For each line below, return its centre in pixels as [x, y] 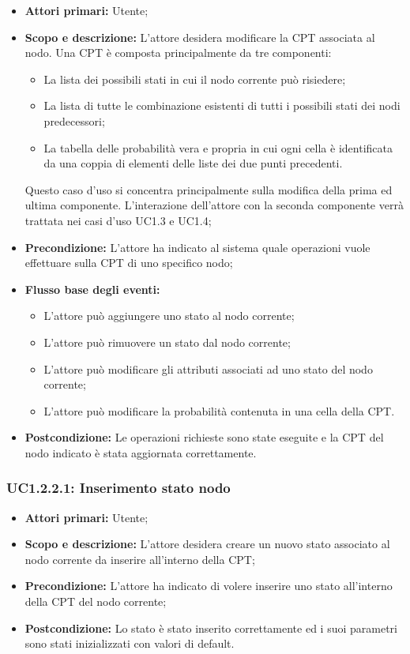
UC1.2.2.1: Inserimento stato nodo [118, 488]
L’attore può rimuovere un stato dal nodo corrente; [167, 342]
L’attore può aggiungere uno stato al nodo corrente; [169, 316]
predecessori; [74, 120]
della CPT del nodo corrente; [96, 601]
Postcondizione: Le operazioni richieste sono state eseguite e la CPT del [204, 437]
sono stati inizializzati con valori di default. [130, 643]
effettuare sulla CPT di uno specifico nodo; [129, 263]
